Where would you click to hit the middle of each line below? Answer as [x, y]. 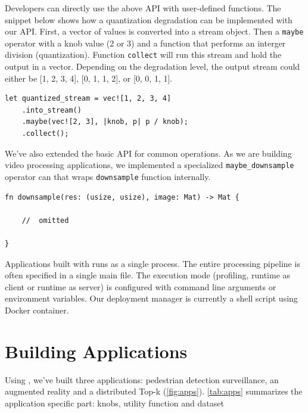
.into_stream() [52, 110]
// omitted [45, 220]
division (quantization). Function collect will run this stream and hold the [143, 55]
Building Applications [96, 351]
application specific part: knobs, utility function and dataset [114, 403]
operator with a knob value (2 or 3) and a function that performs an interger [145, 43]
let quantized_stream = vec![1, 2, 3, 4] [88, 99]
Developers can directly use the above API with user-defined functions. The [143, 8]
